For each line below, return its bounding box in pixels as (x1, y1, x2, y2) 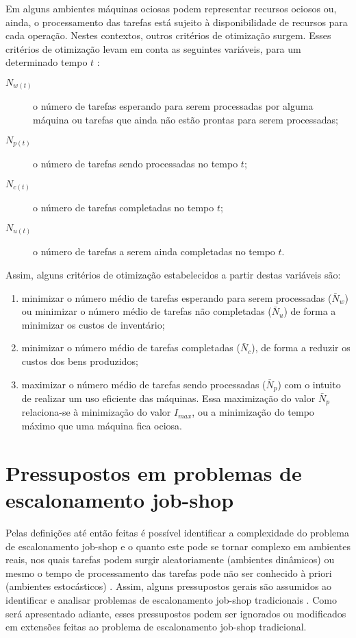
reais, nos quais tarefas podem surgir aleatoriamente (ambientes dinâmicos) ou (5, 552, 335, 567)
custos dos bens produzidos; (21, 353, 138, 368)
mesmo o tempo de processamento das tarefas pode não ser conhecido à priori (5, 565, 332, 580)
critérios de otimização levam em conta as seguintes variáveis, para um (5, 41, 301, 56)
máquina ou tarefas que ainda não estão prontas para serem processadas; (33, 113, 338, 127)
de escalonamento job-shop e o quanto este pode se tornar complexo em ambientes (5, 539, 351, 553)
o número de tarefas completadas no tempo (33, 200, 214, 215)
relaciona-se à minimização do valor (21, 405, 171, 419)
